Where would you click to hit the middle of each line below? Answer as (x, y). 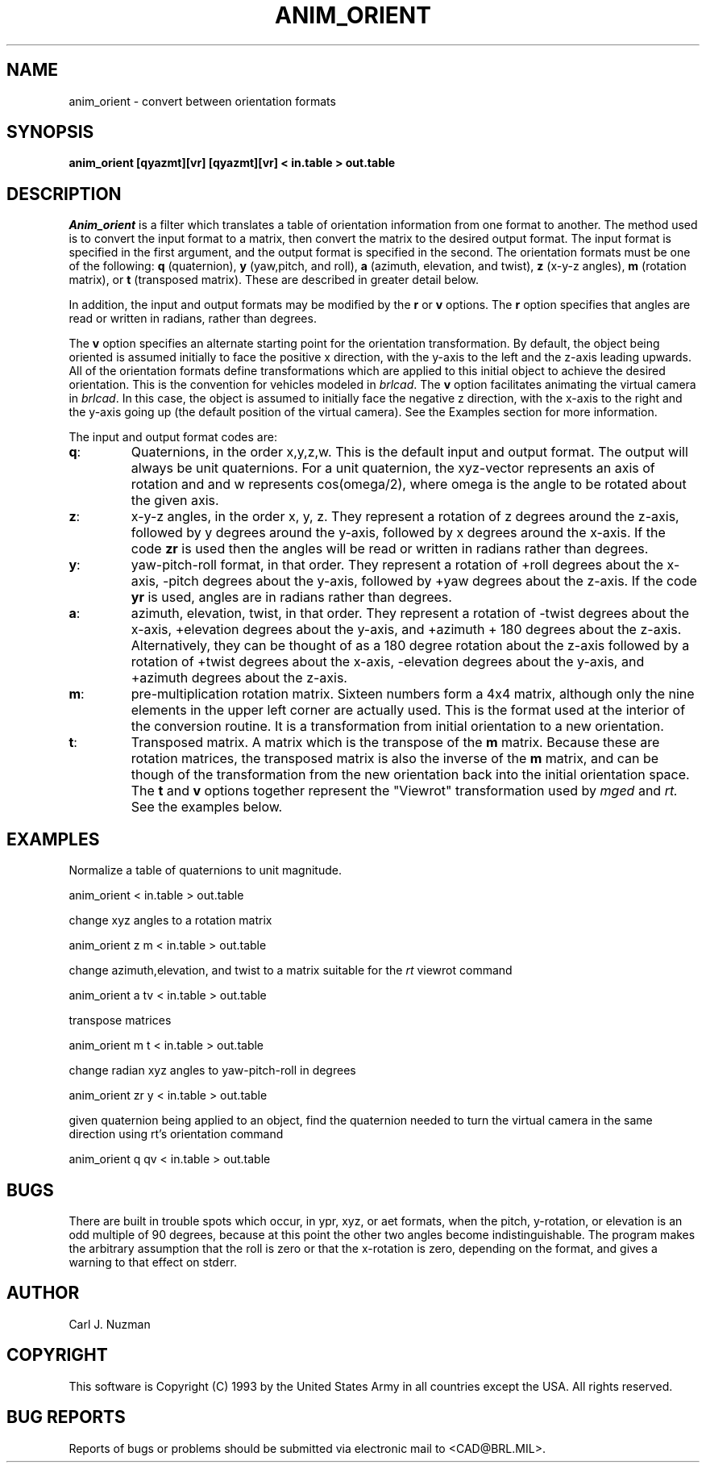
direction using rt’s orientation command (176, 1134)
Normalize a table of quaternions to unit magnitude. (205, 870)
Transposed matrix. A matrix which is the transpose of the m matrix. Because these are (395, 743)
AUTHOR (43, 1293)
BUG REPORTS (66, 1417)
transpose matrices (120, 1020)
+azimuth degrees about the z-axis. (239, 678)
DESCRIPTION (64, 194)
